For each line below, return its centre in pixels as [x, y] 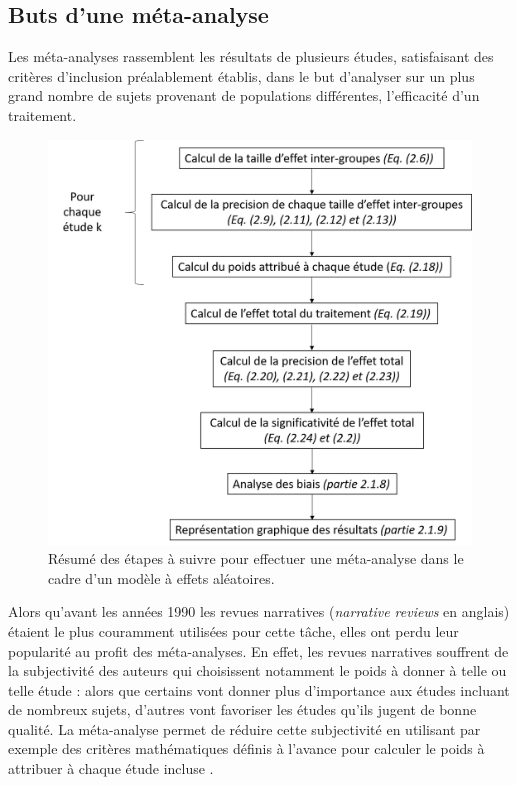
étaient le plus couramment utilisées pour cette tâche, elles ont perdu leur [233, 630]
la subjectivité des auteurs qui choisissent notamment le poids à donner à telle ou [257, 670]
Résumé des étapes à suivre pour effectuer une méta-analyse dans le [256, 558]
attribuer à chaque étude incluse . [111, 768]
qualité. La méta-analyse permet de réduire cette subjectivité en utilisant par [244, 728]
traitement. [42, 114]
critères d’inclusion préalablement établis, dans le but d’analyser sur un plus [241, 75]
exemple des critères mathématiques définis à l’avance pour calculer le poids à [246, 748]
